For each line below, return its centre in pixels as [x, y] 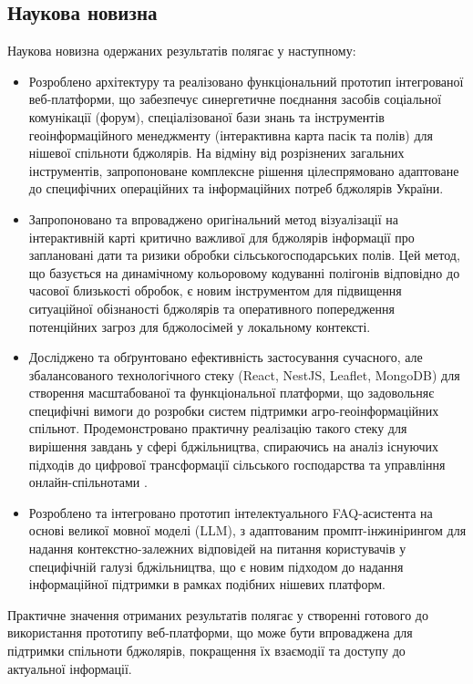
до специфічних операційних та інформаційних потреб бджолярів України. [236, 188]
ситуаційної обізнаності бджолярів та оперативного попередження [211, 308]
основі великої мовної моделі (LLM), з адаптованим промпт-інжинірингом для [247, 530]
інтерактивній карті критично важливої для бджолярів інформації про [221, 237]
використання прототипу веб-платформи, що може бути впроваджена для [210, 632]
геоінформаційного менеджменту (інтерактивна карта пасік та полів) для [231, 135]
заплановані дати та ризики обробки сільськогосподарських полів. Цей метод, [244, 255]
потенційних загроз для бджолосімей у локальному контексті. [200, 326]
